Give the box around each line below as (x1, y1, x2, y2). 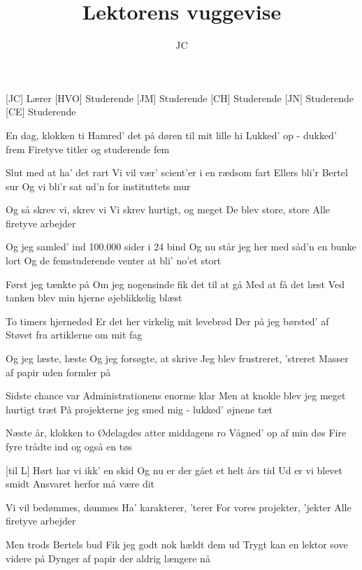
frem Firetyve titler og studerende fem (6, 141, 170, 156)
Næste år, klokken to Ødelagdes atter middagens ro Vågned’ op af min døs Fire (6, 425, 347, 440)
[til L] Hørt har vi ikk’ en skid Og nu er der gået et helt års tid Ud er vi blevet (6, 462, 343, 477)
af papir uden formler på (6, 364, 111, 379)
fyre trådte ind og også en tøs (6, 439, 132, 453)
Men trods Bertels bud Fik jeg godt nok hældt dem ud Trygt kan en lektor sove (6, 536, 348, 551)
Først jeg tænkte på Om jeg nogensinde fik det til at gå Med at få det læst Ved (6, 276, 345, 291)
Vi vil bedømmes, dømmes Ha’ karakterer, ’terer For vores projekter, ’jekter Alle (6, 499, 352, 514)
